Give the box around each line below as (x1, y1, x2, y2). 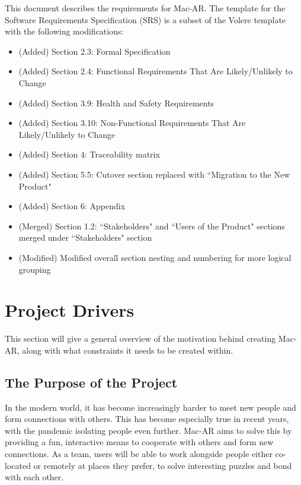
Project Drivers (5, 298, 135, 322)
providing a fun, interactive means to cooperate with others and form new (5, 436, 274, 448)
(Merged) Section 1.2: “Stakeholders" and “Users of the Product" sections (18, 219, 285, 232)
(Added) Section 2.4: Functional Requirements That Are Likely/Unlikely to (18, 65, 293, 77)
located (5, 459, 31, 471)
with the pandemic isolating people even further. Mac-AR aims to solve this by (5, 424, 292, 436)
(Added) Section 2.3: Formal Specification (18, 45, 171, 57)
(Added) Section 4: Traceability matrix (18, 148, 160, 160)
